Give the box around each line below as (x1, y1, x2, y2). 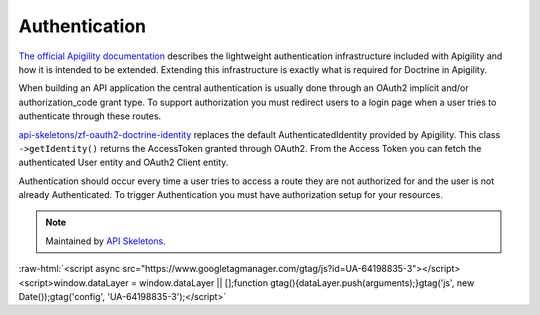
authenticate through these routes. (18, 110, 162, 122)
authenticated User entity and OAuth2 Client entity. (18, 156, 229, 169)
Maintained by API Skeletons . (45, 235, 167, 247)
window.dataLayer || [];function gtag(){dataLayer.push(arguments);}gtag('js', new (138, 276, 475, 289)
